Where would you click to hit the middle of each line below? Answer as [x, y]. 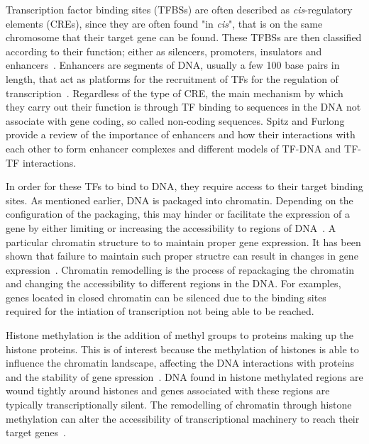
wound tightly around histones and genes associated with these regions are [168, 390]
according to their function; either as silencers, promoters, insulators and [164, 51]
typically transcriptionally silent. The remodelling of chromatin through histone [179, 405]
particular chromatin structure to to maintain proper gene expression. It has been [183, 242]
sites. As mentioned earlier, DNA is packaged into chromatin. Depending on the [180, 200]
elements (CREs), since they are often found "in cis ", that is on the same [164, 23]
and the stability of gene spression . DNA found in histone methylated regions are [184, 376]
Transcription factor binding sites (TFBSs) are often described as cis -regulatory [179, 9]
